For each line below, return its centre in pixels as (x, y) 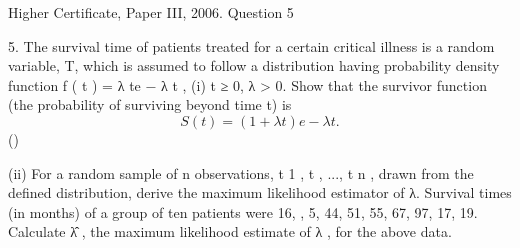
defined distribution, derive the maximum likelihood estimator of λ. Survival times (260, 192)
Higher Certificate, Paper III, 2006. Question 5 (151, 12)
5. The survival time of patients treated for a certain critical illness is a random (251, 45)
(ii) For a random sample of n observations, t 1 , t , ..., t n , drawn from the (241, 172)
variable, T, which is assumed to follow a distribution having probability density (254, 65)
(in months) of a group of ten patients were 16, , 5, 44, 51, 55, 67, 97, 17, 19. (243, 211)
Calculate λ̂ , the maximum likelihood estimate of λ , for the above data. (230, 231)
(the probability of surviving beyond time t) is (150, 104)
